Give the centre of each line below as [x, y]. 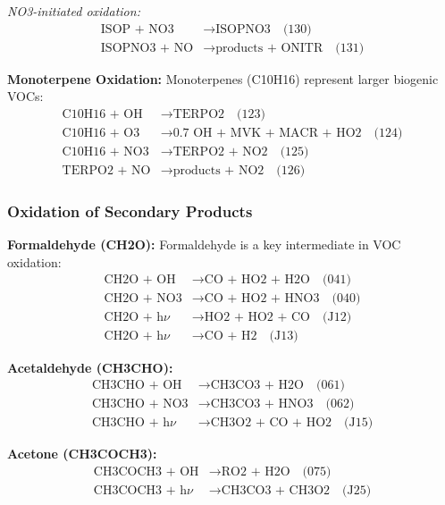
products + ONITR [269, 48]
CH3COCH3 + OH [146, 471]
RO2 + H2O [256, 471]
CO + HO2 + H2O [257, 280]
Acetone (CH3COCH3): [82, 454]
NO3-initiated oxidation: [74, 11]
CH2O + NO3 [143, 299]
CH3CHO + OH [137, 386]
